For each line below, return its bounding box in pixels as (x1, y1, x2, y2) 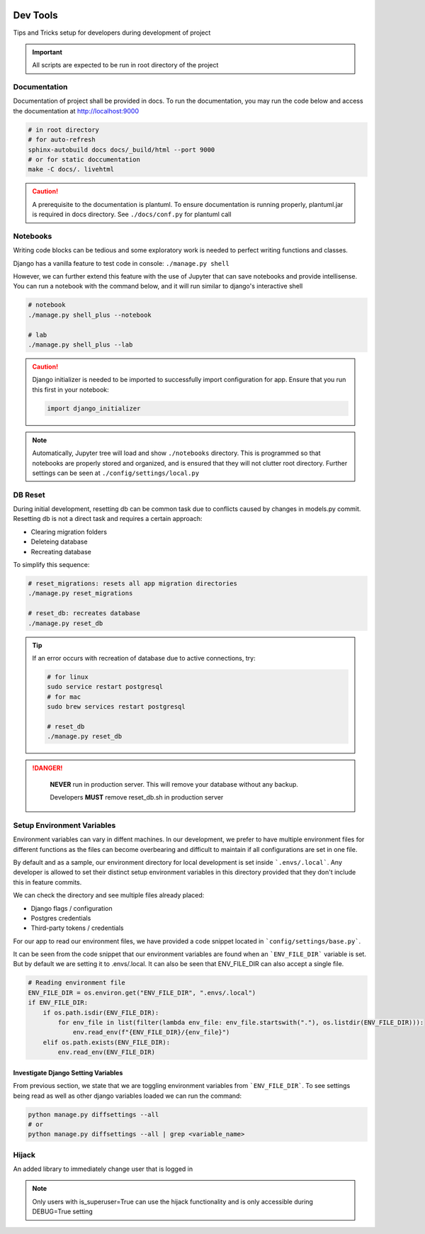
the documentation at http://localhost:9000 (13, 106, 140, 115)
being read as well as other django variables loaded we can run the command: (13, 1092, 242, 1100)
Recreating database (30, 547, 91, 556)
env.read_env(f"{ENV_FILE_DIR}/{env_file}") (72, 1028, 230, 1036)
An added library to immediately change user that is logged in (13, 1165, 193, 1173)
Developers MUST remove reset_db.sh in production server (50, 793, 224, 802)
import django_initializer (47, 404, 141, 413)
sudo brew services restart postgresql (47, 702, 186, 711)
